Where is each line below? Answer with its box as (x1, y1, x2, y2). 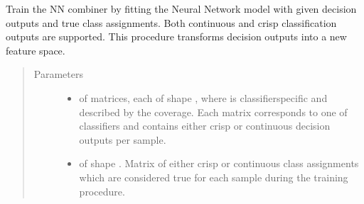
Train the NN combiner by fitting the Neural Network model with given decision (6, 1, 357, 16)
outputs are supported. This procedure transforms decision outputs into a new (6, 29, 347, 44)
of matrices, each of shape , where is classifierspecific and (79, 90, 328, 105)
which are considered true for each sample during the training (79, 169, 348, 184)
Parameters (33, 67, 83, 81)
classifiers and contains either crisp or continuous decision (79, 118, 331, 133)
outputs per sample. (79, 132, 166, 147)
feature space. (6, 42, 65, 57)
